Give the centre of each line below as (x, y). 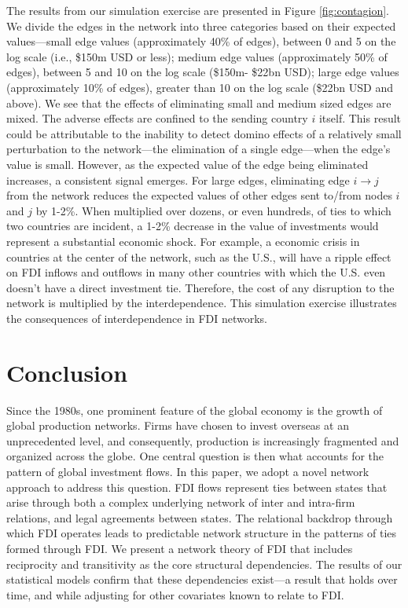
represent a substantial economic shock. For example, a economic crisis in (183, 241)
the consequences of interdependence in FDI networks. (137, 318)
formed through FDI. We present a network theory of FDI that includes (180, 548)
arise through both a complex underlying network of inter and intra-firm (181, 502)
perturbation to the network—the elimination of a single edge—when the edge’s (198, 149)
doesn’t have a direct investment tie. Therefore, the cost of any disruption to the (200, 287)
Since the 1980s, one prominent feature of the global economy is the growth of (195, 410)
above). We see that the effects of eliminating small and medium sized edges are (199, 103)
